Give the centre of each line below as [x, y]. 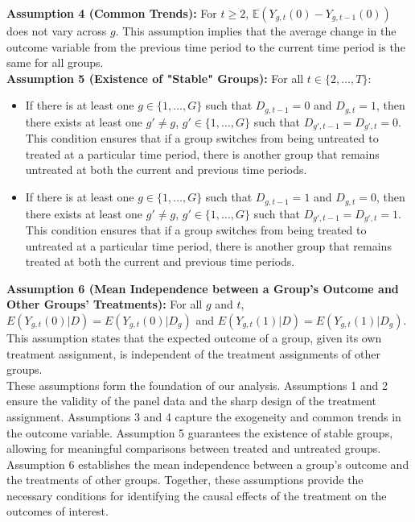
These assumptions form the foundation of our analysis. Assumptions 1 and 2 [197, 385]
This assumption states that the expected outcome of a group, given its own [194, 337]
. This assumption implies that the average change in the [256, 31]
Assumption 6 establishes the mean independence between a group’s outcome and [208, 464]
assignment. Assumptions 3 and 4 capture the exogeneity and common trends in [204, 416]
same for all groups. [55, 62]
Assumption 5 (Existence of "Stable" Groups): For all [155, 78]
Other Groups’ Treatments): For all [105, 304]
